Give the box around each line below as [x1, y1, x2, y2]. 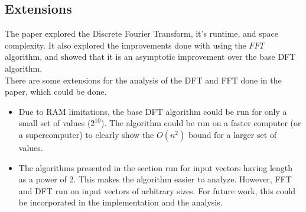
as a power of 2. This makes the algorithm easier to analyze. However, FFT [18, 173, 292, 185]
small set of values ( [18, 117, 91, 129]
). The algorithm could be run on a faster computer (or [100, 117, 301, 129]
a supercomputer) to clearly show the [18, 128, 154, 140]
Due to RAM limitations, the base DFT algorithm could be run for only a [18, 105, 287, 117]
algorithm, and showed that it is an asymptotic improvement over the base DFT [5, 50, 296, 63]
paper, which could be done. [5, 85, 107, 98]
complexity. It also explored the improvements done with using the [5, 38, 246, 51]
